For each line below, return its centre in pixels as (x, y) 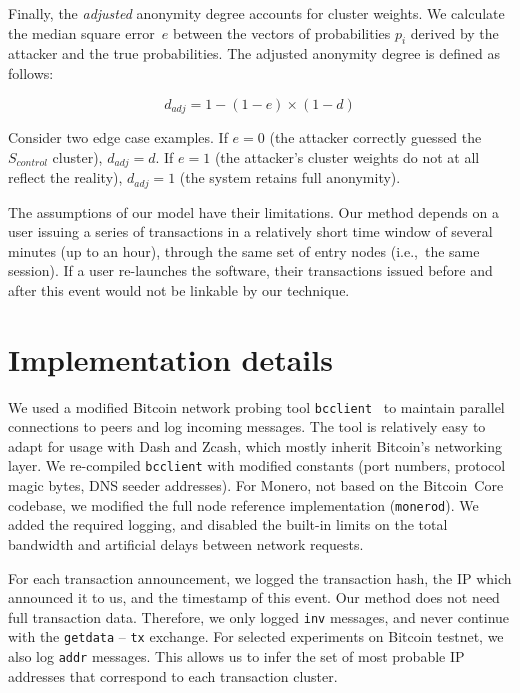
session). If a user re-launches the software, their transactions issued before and (250, 270)
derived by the (454, 32)
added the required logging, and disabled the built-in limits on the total (228, 524)
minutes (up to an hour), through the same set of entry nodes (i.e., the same (244, 250)
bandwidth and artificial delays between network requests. (186, 543)
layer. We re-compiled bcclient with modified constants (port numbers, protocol (257, 465)
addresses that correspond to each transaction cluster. (173, 675)
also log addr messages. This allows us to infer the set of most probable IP (236, 656)
